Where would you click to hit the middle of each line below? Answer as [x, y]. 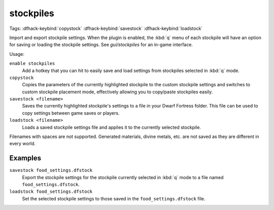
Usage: [17, 54]
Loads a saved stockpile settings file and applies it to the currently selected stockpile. [112, 127]
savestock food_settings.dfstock [51, 170]
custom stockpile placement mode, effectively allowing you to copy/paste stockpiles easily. [117, 92]
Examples [25, 158]
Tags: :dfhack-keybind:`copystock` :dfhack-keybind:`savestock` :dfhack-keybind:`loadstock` [106, 28]
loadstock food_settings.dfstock [51, 192]
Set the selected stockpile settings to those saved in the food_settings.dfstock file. [114, 198]
